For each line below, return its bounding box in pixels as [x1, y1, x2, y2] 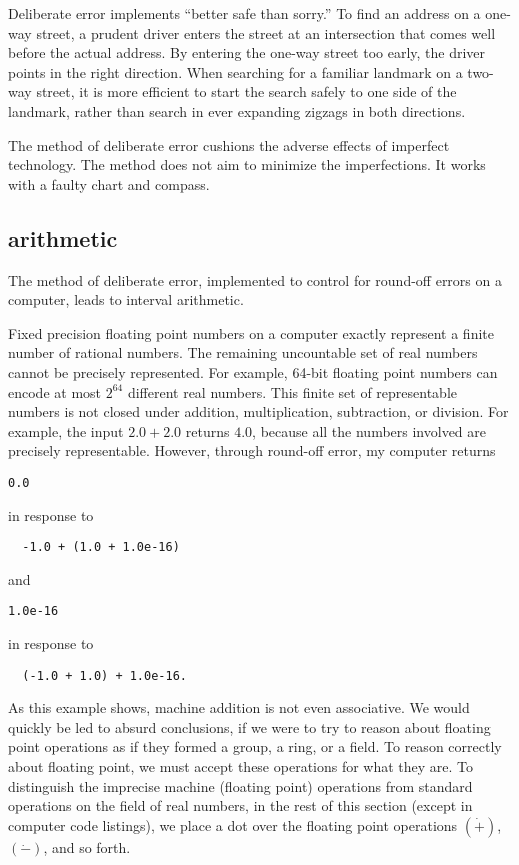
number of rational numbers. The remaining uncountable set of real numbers [8, 342, 478, 363]
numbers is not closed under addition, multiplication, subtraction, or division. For [8, 401, 509, 422]
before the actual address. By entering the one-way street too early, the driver [8, 42, 486, 63]
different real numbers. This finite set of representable [127, 381, 458, 402]
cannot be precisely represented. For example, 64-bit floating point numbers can [8, 361, 498, 382]
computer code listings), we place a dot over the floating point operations [8, 814, 458, 835]
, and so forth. [43, 836, 131, 857]
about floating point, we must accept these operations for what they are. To [8, 756, 474, 777]
